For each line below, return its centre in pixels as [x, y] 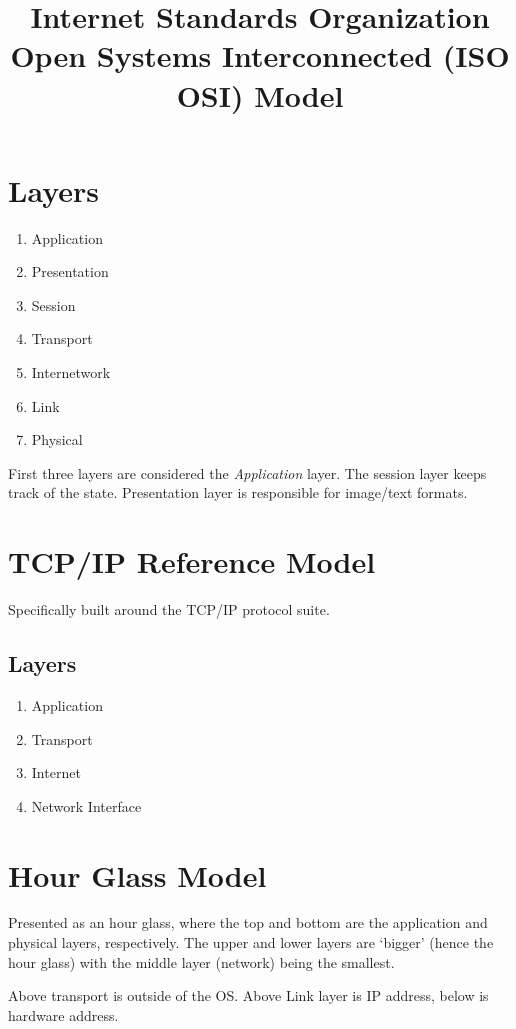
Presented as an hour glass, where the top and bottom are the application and [248, 922]
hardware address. [63, 1014]
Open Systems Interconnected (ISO [260, 55]
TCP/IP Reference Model [192, 561]
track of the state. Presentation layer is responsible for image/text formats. [238, 492]
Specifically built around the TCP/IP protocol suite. [169, 609]
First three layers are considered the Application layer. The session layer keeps [247, 472]
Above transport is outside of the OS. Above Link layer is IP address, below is [248, 995]
